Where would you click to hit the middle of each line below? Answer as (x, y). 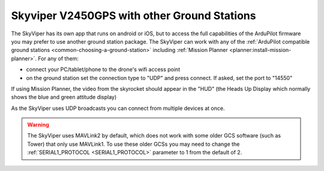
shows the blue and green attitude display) (64, 97)
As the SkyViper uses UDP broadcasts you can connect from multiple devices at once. (118, 108)
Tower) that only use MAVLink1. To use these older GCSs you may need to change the (133, 144)
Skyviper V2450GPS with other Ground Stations (133, 16)
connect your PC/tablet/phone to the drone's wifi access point (103, 69)
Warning (38, 125)
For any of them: (58, 58)
